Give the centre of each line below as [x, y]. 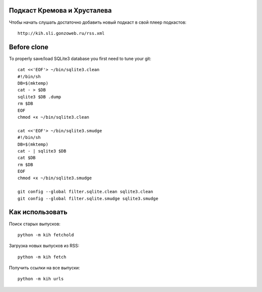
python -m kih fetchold [46, 235]
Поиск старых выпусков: [35, 224]
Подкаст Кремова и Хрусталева [60, 10]
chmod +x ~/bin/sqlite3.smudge [55, 178]
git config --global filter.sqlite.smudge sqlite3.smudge [88, 198]
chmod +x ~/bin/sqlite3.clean [54, 117]
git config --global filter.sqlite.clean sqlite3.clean [85, 192]
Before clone [29, 47]
